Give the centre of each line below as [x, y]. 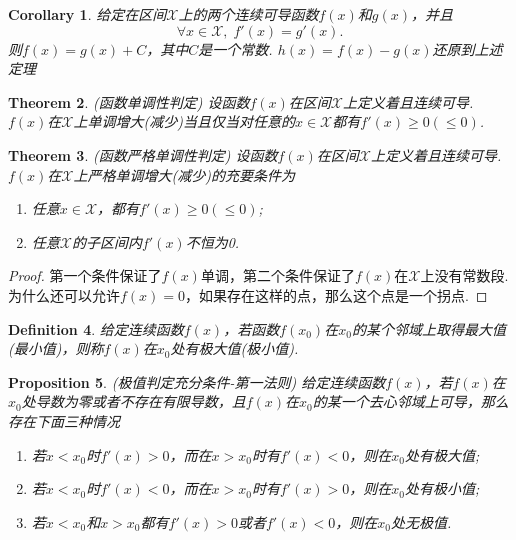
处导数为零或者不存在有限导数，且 [133, 401]
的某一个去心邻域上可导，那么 [410, 401]
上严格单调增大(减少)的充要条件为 [184, 174]
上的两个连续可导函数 [248, 14]
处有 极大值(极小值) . [234, 348]
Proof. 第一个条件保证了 [85, 275]
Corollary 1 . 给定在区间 [87, 14]
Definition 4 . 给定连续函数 [96, 328]
